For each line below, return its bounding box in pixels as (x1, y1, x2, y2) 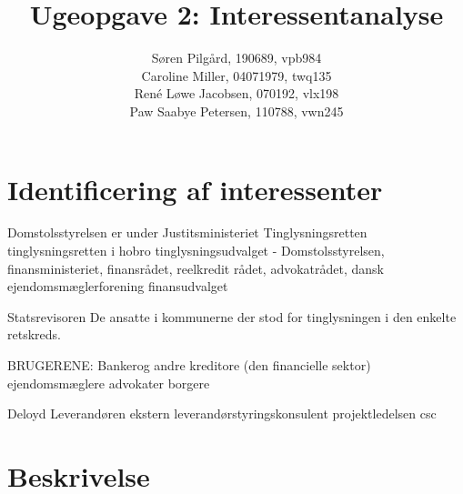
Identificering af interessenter (7, 170, 383, 207)
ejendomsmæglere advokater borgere (7, 373, 210, 392)
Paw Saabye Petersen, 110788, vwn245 (129, 101, 344, 120)
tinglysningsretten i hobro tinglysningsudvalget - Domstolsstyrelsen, (7, 241, 385, 260)
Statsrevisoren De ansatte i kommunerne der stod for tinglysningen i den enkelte (7, 307, 457, 326)
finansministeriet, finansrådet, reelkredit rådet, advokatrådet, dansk (7, 258, 384, 277)
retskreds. (7, 325, 61, 344)
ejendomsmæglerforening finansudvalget (7, 277, 228, 296)
